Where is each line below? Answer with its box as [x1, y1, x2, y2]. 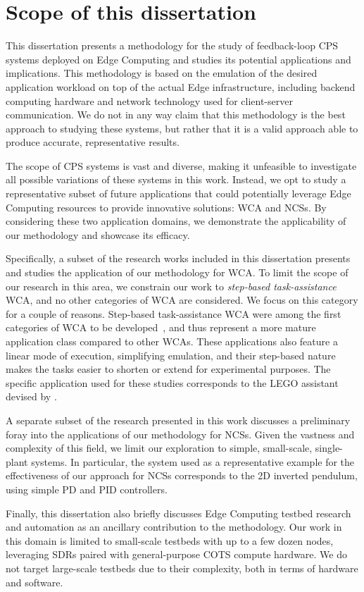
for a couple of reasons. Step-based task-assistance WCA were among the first [6, 306, 341, 321]
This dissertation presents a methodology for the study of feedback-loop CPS [6, 38, 339, 53]
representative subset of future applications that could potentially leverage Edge [6, 186, 351, 201]
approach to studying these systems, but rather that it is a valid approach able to [6, 121, 358, 135]
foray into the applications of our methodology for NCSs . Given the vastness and [6, 426, 355, 441]
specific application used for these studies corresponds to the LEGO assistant [6, 375, 339, 390]
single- [315, 440, 343, 455]
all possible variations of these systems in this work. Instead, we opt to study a [6, 172, 346, 187]
